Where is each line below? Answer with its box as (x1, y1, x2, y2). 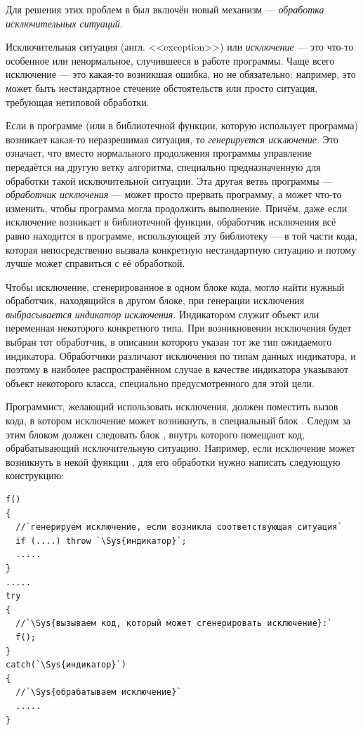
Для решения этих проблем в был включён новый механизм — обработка (6, 2, 324, 16)
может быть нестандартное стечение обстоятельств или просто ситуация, (6, 80, 318, 95)
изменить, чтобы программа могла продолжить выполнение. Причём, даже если (6, 200, 348, 215)
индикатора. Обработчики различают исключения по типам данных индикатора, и (6, 348, 356, 363)
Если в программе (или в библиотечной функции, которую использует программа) (6, 118, 358, 133)
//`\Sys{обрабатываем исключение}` (15, 687, 182, 698)
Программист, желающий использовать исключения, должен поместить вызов (6, 399, 338, 414)
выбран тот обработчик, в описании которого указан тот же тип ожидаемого (6, 334, 332, 349)
